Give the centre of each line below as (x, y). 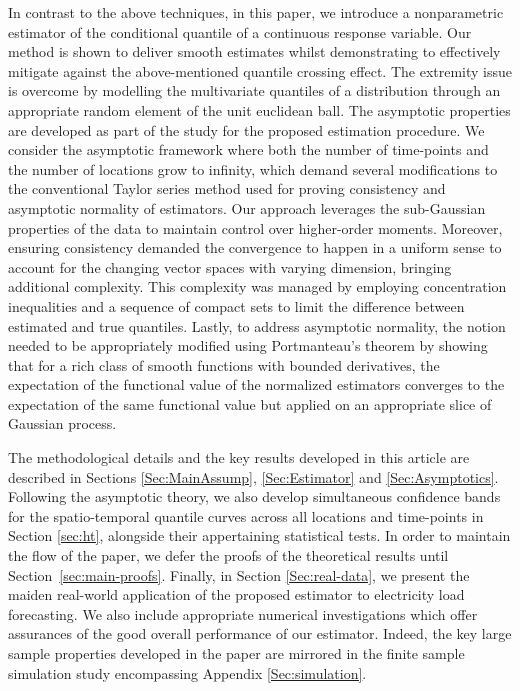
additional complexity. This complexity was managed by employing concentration (257, 286)
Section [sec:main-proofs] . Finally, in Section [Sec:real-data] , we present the (239, 574)
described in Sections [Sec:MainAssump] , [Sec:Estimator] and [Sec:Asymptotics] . (253, 476)
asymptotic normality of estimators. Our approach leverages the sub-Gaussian (247, 207)
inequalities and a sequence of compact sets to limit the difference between (236, 305)
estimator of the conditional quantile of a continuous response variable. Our (240, 31)
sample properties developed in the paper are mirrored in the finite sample (236, 653)
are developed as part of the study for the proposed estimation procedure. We (246, 129)
